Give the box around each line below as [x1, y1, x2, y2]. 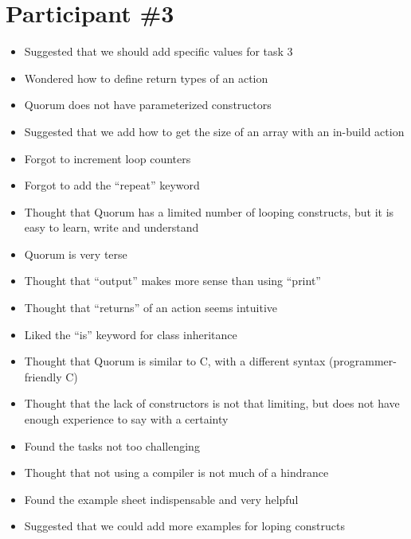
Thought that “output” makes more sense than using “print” [24, 272, 321, 289]
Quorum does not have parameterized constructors [24, 96, 272, 113]
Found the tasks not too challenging [24, 437, 200, 454]
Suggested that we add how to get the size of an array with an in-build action [24, 123, 405, 139]
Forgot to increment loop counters [24, 150, 191, 166]
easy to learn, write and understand [24, 219, 199, 236]
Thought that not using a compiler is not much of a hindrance [24, 464, 329, 481]
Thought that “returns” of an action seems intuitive [24, 299, 278, 316]
